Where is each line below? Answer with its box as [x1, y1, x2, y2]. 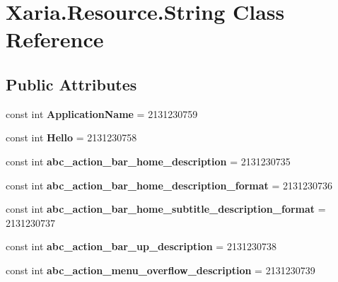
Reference [6, 25, 104, 54]
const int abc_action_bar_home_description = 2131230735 [6, 153, 291, 168]
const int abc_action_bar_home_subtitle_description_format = [6, 201, 326, 216]
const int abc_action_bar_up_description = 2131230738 [6, 239, 276, 254]
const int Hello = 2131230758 [6, 130, 137, 145]
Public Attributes [6, 73, 137, 95]
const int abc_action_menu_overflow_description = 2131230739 [6, 262, 315, 277]
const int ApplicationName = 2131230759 [6, 106, 198, 121]
